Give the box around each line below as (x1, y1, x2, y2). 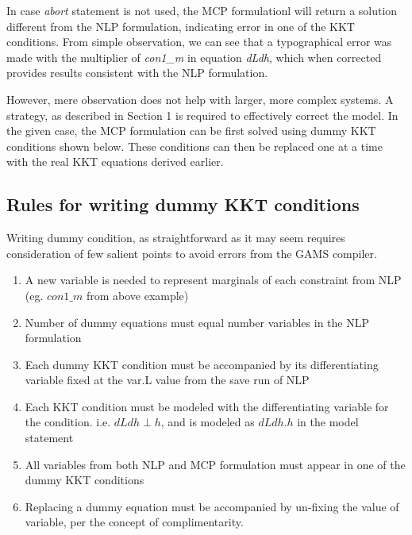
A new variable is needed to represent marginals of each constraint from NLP (25, 271, 402, 288)
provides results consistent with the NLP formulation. (6, 64, 268, 81)
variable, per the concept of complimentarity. (25, 514, 244, 530)
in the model (297, 414, 359, 430)
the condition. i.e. (25, 414, 111, 430)
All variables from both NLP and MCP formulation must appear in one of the (25, 456, 406, 472)
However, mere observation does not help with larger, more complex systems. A (6, 90, 394, 107)
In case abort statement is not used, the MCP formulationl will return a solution (6, 2, 398, 18)
